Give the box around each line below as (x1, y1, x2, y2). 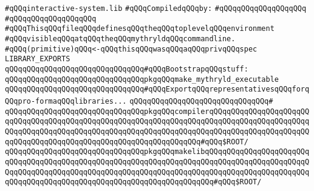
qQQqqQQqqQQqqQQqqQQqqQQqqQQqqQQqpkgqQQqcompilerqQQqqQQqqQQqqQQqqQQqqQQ (5, 107, 310, 116)
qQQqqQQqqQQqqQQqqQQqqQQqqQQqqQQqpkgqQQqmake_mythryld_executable (5, 75, 279, 84)
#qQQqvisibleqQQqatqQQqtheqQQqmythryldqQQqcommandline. (5, 34, 236, 43)
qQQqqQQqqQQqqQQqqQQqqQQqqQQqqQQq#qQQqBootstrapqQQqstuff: (5, 64, 248, 73)
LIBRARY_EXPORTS (5, 55, 70, 64)
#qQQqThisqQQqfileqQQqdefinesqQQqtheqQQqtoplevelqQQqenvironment (5, 24, 275, 33)
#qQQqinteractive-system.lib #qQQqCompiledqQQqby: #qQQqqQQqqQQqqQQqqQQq (5, 4, 307, 13)
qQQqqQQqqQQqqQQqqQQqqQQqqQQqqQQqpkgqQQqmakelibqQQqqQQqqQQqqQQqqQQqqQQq (5, 147, 310, 156)
